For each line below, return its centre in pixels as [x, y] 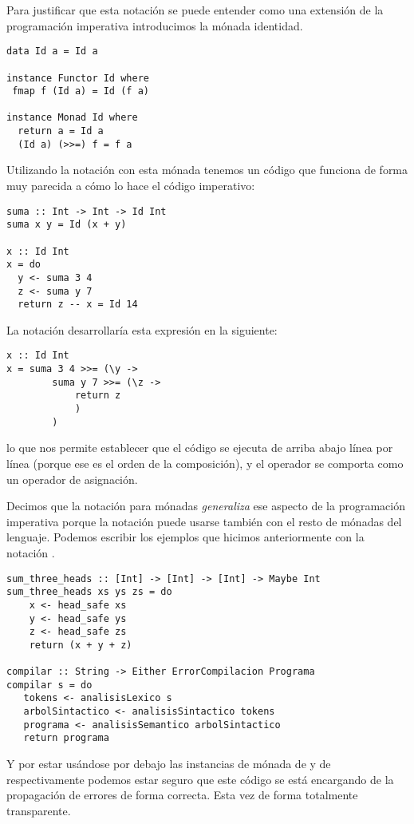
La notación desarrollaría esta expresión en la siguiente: [142, 329]
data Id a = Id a [52, 51]
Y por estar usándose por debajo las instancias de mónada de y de [169, 764]
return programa [66, 738]
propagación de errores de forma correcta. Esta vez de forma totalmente [182, 795]
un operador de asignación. [72, 479]
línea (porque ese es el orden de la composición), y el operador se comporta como [205, 463]
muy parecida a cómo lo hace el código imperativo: [131, 186]
